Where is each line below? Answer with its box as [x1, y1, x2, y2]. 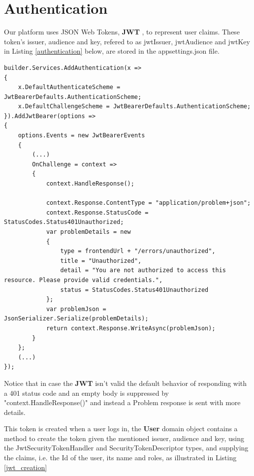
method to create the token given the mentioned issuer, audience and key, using [4, 433, 244, 443]
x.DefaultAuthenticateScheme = [18, 84, 121, 91]
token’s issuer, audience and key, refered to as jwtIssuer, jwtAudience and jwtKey [4, 36, 250, 46]
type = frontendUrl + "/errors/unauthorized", [60, 248, 216, 255]
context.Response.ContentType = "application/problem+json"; [46, 199, 251, 207]
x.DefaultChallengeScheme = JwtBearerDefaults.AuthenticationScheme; [18, 103, 251, 110]
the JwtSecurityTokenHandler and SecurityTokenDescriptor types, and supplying [4, 443, 249, 453]
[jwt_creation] [4, 462, 47, 472]
